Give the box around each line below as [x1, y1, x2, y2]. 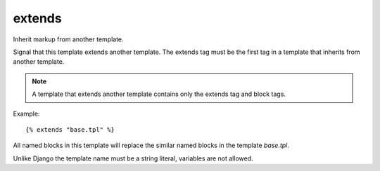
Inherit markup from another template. [13, 35, 124, 43]
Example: [13, 109, 40, 118]
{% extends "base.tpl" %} [25, 125, 115, 133]
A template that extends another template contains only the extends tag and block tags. [32, 90, 286, 98]
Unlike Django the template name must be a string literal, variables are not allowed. [13, 154, 253, 163]
